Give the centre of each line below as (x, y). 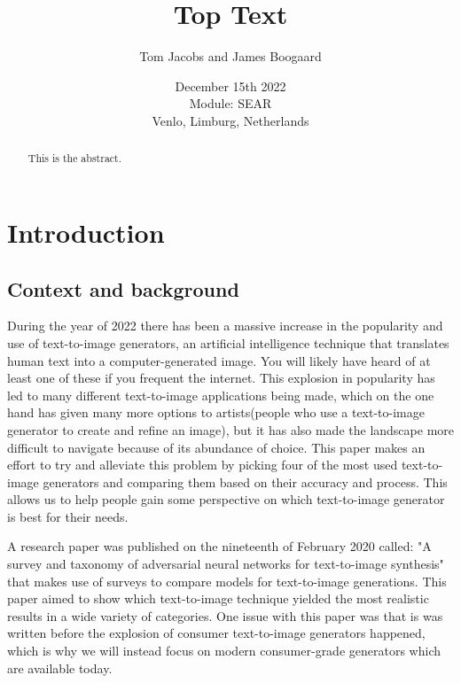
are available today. (60, 667)
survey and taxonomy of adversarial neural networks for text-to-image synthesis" (226, 564)
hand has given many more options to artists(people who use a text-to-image (216, 412)
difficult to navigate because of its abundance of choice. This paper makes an (216, 447)
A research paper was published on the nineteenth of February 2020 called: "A (219, 546)
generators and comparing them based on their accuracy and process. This (245, 481)
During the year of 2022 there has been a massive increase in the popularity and (225, 326)
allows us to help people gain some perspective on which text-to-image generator (226, 499)
